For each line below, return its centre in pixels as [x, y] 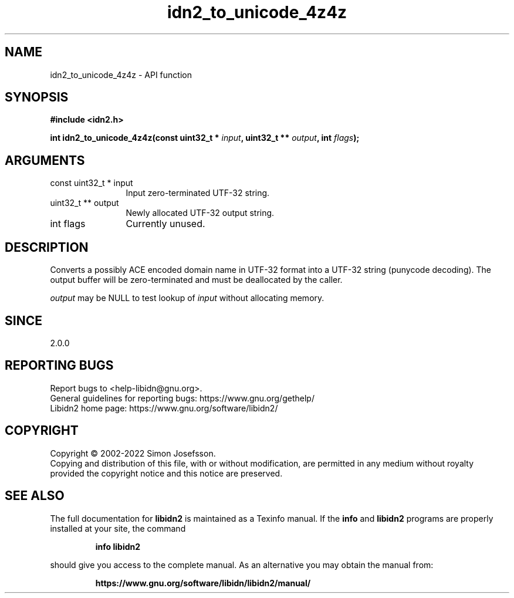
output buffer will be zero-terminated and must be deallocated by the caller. [196, 280]
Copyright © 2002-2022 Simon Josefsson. [133, 453]
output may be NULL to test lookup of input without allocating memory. [187, 298]
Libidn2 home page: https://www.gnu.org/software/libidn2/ [164, 408]
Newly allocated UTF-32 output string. [200, 213]
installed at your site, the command [118, 528]
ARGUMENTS [45, 160]
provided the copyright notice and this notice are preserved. [166, 473]
